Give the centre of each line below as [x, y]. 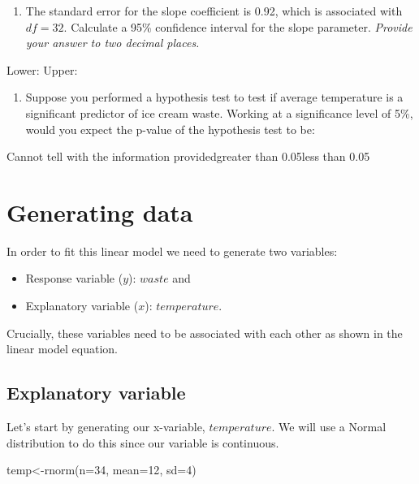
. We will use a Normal [329, 427]
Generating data [100, 212]
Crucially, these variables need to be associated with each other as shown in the [205, 333]
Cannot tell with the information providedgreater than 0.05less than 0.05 [188, 156]
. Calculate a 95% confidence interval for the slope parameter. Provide [238, 26]
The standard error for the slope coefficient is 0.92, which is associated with [214, 11]
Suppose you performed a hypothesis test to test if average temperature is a [214, 97]
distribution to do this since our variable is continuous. [143, 442]
